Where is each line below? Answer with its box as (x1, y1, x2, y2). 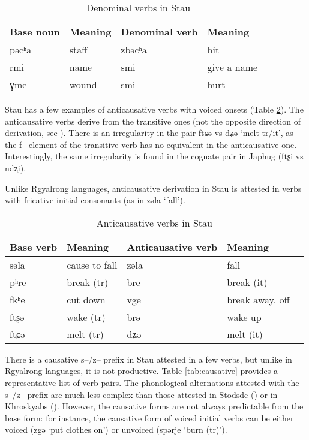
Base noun (10, 25, 60, 38)
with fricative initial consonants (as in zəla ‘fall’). (5, 194, 185, 206)
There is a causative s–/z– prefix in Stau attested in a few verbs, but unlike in (5, 352, 292, 365)
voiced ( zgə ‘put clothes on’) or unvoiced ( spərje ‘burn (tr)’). (5, 423, 227, 436)
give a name (207, 60, 258, 74)
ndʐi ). (5, 161, 26, 174)
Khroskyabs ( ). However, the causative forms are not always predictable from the (5, 400, 304, 412)
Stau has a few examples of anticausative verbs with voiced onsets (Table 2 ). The (5, 103, 304, 115)
